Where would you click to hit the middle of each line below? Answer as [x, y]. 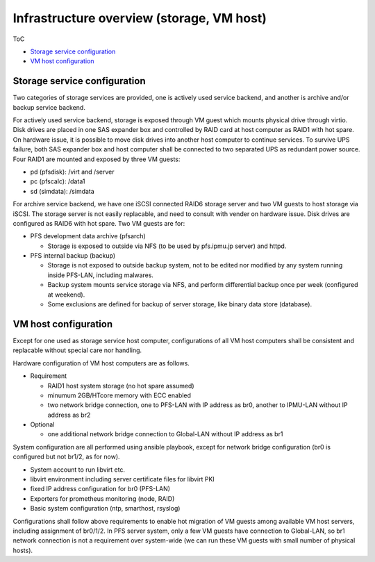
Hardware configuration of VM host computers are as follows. [101, 363]
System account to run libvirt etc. [77, 470]
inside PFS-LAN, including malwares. [101, 275]
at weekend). [66, 295]
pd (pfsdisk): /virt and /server [72, 172]
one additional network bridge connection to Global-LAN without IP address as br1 [165, 434]
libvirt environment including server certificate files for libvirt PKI [122, 479]
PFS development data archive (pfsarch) [88, 236]
